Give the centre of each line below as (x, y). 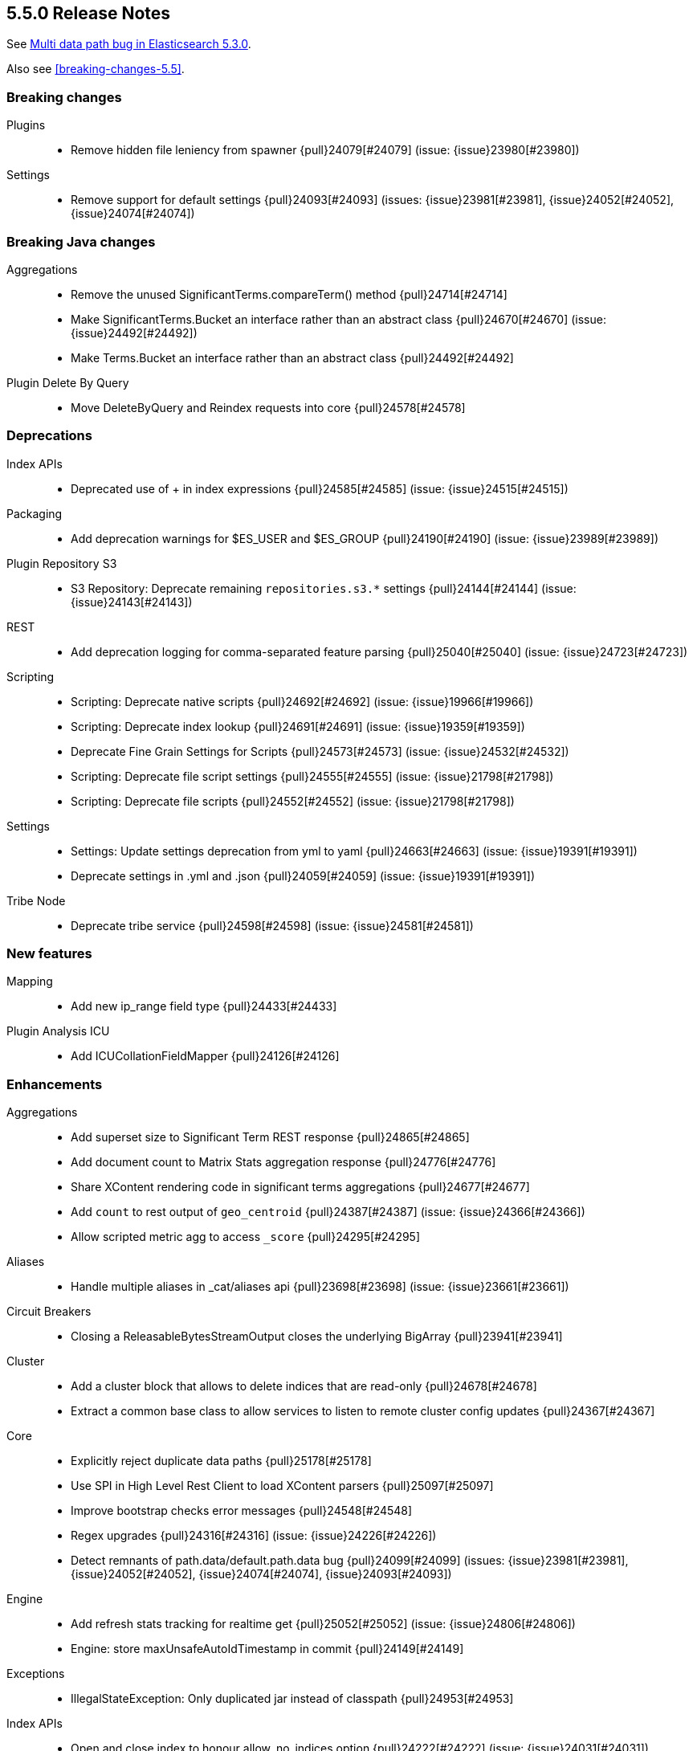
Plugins (26, 125)
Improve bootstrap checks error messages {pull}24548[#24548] (242, 1511)
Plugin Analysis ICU (58, 1031)
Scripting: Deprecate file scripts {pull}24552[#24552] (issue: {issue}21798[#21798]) (293, 801)
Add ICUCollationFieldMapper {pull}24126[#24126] (205, 1056)
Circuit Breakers (49, 1312)
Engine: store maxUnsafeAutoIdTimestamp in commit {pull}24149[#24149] (267, 1649)
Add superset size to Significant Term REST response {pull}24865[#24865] (270, 1137)
